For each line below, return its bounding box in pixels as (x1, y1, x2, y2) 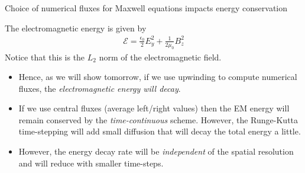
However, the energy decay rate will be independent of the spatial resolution (18, 145, 294, 158)
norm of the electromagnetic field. (99, 50, 222, 63)
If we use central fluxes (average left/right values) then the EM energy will (18, 102, 290, 114)
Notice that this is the (5, 50, 85, 63)
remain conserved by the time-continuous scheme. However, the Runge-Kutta (18, 113, 298, 126)
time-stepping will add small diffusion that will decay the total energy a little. (18, 125, 301, 137)
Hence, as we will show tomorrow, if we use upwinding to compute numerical (18, 71, 297, 83)
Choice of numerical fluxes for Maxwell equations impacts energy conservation (5, 2, 288, 14)
